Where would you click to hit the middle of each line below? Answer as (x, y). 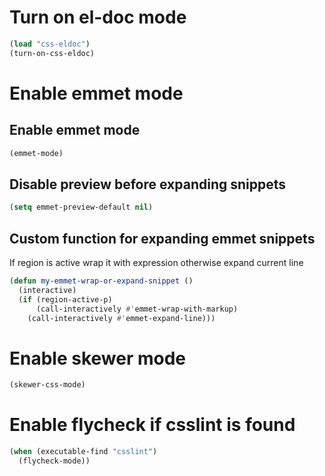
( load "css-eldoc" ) (50, 44)
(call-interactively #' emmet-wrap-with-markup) (137, 309)
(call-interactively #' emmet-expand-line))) (121, 318)
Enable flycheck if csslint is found (152, 425)
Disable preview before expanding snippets (148, 184)
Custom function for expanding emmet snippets (162, 238)
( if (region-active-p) (65, 299)
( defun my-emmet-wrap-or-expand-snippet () (101, 281)
